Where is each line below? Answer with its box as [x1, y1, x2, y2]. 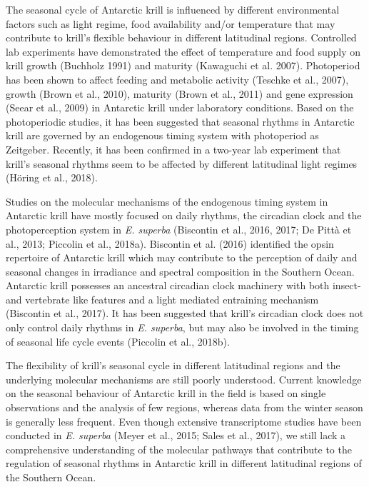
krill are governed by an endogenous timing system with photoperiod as [6, 128, 319, 143]
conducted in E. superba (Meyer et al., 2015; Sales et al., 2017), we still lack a [6, 428, 346, 443]
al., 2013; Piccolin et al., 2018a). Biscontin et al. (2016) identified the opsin [6, 236, 334, 251]
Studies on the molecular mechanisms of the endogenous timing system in [6, 194, 328, 209]
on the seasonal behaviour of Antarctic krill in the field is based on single [6, 386, 326, 401]
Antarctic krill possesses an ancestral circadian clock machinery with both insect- [6, 278, 361, 293]
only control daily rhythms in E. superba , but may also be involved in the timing [6, 320, 359, 335]
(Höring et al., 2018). [6, 170, 98, 185]
